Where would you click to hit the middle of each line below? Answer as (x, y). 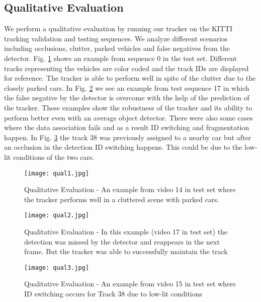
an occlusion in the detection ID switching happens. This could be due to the (123, 147)
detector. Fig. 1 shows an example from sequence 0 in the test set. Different (120, 58)
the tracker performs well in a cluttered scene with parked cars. (122, 199)
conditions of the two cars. (54, 157)
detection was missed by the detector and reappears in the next (122, 241)
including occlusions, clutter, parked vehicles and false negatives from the (117, 48)
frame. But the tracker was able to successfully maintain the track (126, 251)
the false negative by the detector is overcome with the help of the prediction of (127, 98)
